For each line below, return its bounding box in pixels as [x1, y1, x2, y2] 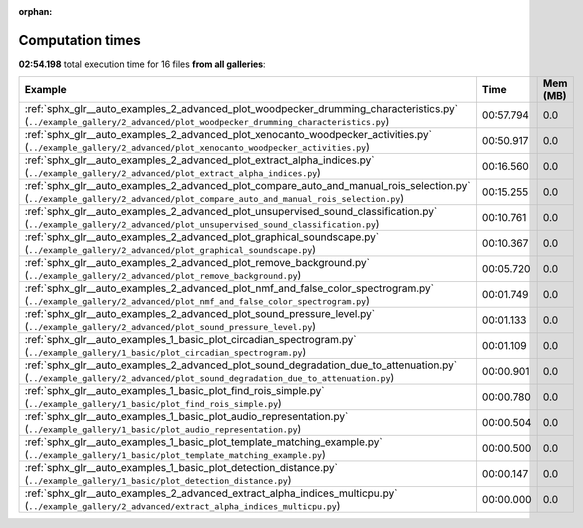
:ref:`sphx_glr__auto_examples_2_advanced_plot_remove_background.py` [24, 256, 370, 270]
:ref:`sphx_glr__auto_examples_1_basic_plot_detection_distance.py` [24, 461, 339, 475]
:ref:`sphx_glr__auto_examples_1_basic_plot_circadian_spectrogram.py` [24, 333, 357, 347]
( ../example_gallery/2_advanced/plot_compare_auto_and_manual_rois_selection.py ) [24, 191, 405, 205]
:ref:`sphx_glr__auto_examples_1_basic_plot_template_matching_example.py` [24, 435, 384, 449]
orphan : [18, 6, 53, 17]
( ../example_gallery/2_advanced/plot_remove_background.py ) [24, 268, 302, 282]
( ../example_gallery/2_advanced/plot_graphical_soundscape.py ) [24, 243, 317, 257]
